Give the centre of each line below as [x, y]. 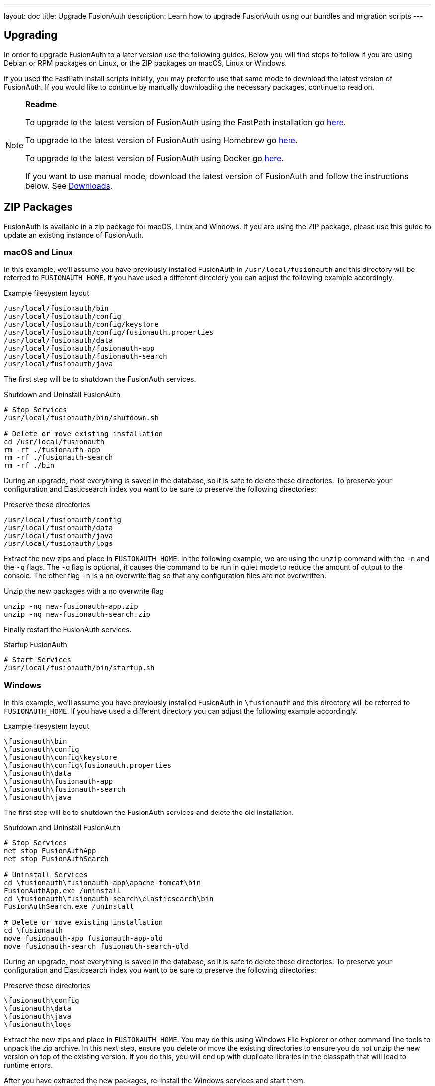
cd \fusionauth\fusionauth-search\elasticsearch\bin [109, 899]
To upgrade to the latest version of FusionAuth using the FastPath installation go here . [186, 122]
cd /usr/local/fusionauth [54, 442]
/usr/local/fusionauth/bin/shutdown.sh [81, 418]
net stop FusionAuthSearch [56, 859]
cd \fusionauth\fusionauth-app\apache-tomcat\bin [103, 883]
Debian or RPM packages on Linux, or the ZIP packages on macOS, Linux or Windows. [145, 63]
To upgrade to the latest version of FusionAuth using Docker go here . [154, 158]
